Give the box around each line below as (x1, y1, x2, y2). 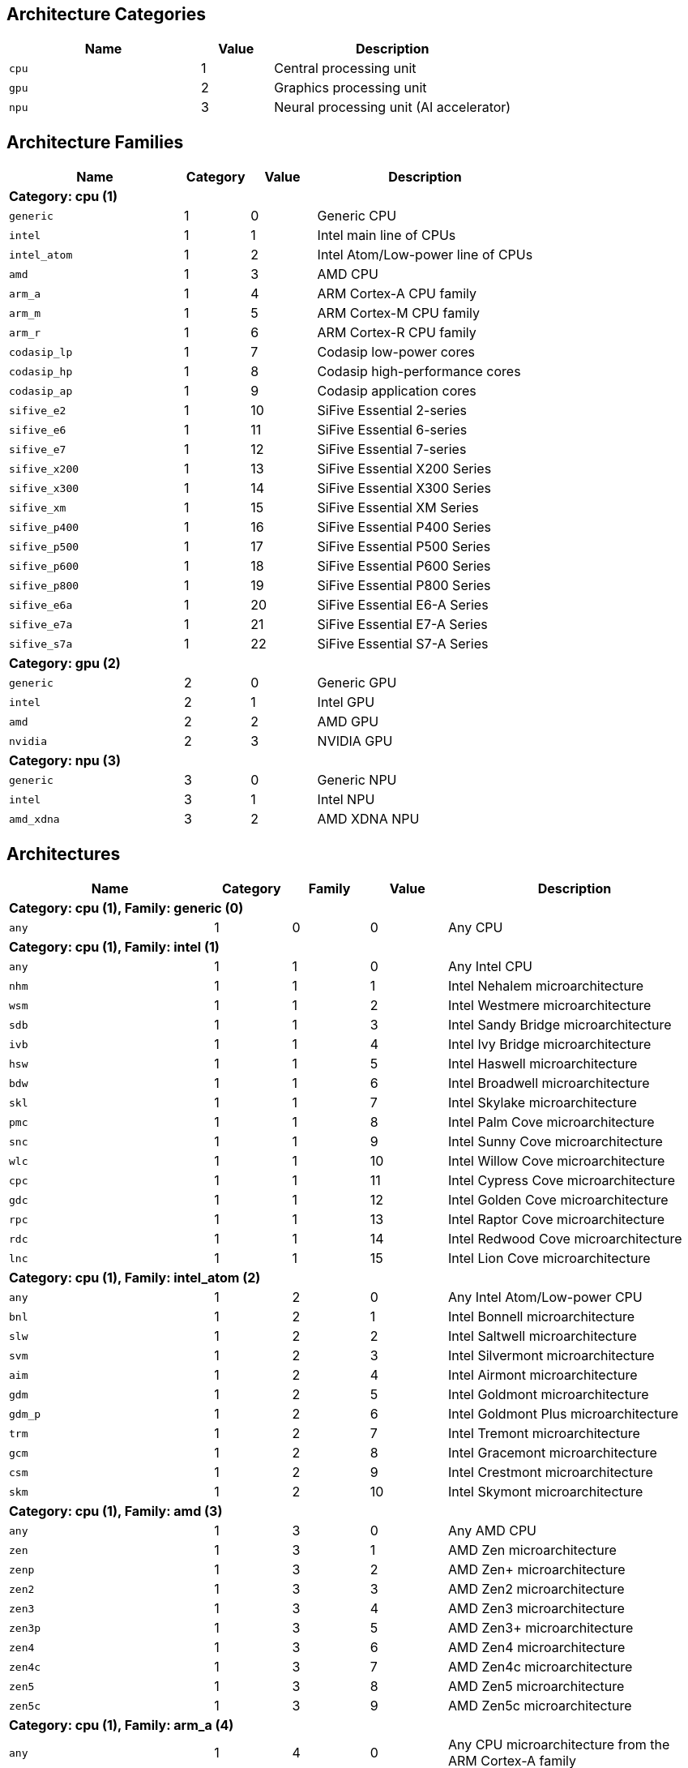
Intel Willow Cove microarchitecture (447, 1153, 665, 1170)
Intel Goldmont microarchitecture (447, 1386, 649, 1403)
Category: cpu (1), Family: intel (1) (9, 939, 220, 956)
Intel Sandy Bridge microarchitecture (447, 1017, 672, 1034)
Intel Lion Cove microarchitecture (447, 1250, 651, 1267)
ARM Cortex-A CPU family (317, 285, 477, 302)
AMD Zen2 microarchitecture (447, 1581, 625, 1598)
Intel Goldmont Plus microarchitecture (447, 1406, 679, 1423)
